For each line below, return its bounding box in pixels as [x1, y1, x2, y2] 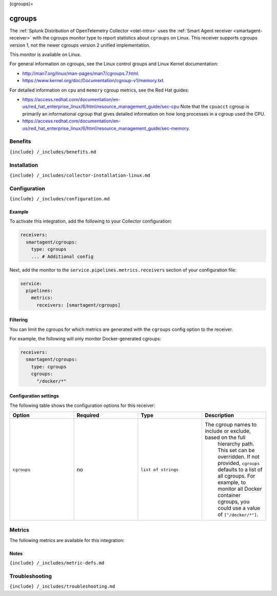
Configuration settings [9, 393, 59, 399]
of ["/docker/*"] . [217, 511, 259, 518]
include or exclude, [204, 427, 251, 434]
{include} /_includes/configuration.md [9, 196, 110, 202]
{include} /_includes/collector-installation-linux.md [9, 172, 151, 178]
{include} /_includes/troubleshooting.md [9, 584, 115, 589]
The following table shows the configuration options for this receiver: [9, 402, 155, 408]
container [217, 492, 241, 498]
